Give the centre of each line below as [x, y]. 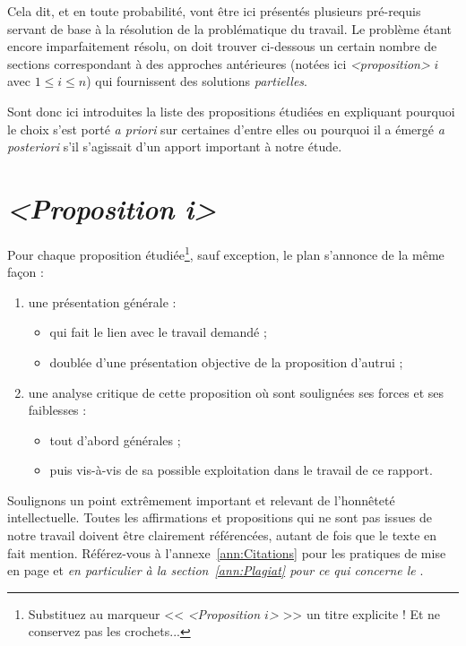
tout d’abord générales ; [115, 439]
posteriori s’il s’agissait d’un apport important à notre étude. [175, 146]
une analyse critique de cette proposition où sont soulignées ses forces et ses [236, 392]
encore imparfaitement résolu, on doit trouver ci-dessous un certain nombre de [222, 46]
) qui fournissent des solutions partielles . [197, 81]
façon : [26, 272]
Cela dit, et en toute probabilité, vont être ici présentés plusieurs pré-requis [214, 11]
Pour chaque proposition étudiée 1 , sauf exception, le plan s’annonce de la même [226, 253]
